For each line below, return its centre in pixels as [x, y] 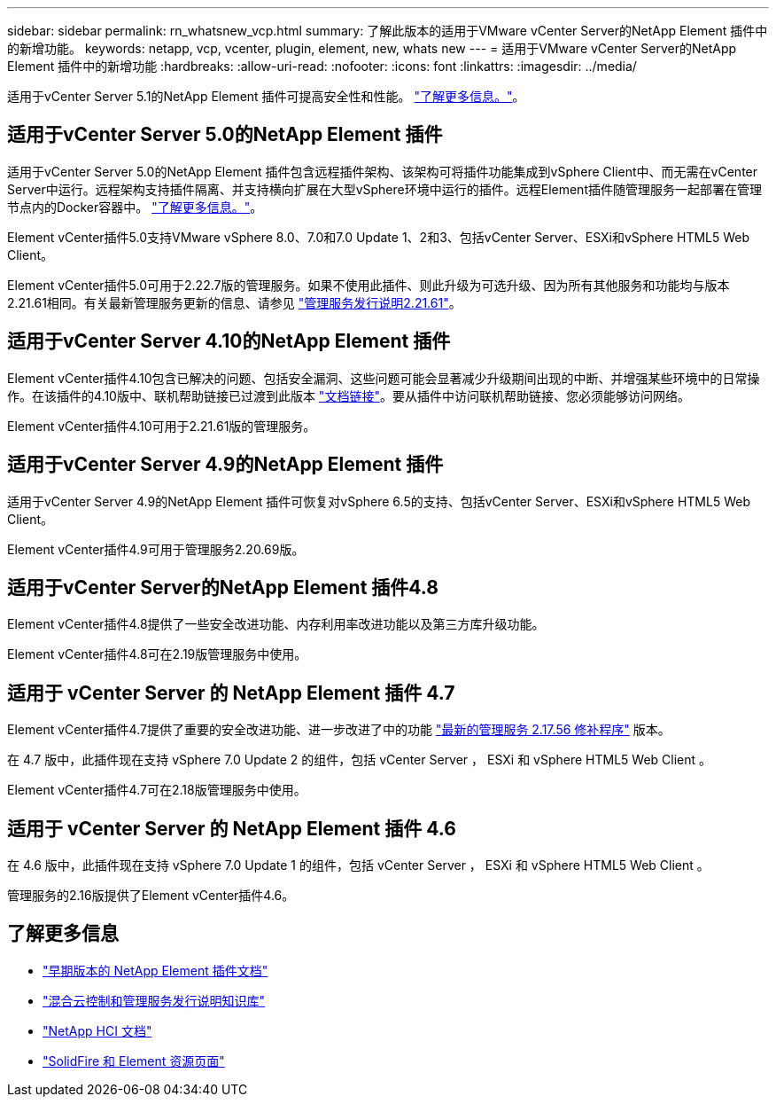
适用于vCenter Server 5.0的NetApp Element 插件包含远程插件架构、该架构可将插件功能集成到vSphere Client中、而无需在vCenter [383, 171]
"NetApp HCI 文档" [97, 1030]
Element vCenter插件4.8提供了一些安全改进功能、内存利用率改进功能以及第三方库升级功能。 [276, 624]
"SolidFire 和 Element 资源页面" [134, 1061]
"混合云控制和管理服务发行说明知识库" [154, 1000]
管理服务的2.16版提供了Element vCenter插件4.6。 [151, 896]
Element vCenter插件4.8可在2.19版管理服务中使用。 [157, 654]
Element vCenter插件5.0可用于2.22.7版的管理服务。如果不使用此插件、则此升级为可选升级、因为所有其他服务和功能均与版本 [369, 285]
